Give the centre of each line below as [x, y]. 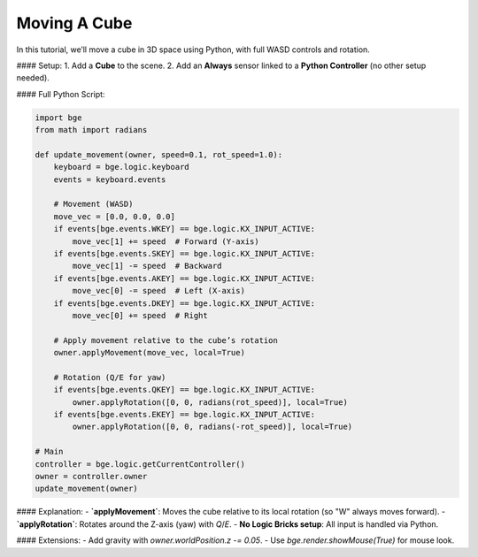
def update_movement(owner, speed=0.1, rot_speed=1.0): [159, 154]
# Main [49, 452]
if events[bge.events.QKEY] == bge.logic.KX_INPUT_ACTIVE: [185, 390]
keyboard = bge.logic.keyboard [121, 167]
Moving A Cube [74, 23]
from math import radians [91, 130]
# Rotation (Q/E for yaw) [110, 377]
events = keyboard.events [110, 179]
